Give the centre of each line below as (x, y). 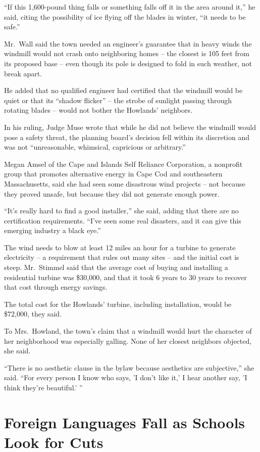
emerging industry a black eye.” (53, 230)
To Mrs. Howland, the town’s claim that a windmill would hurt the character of (128, 331)
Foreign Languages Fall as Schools (125, 422)
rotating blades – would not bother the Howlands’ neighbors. (98, 110)
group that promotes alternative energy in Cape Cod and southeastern (113, 174)
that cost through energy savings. (56, 287)
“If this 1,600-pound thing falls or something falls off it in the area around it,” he (130, 7)
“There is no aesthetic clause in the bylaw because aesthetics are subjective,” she (129, 367)
